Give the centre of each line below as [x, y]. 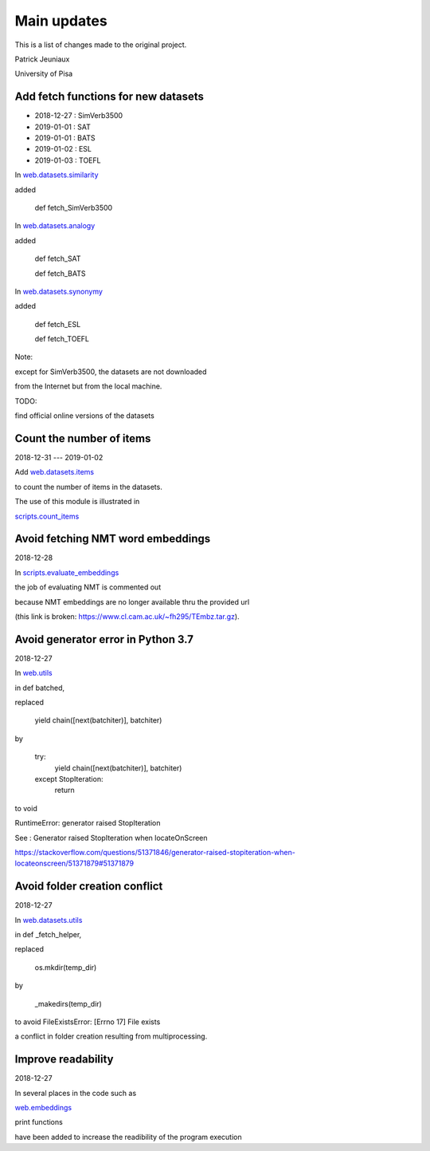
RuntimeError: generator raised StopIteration [88, 823]
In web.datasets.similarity [57, 175]
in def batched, [40, 688]
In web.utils [33, 673]
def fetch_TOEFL [62, 339]
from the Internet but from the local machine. [88, 386]
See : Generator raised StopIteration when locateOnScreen [111, 838]
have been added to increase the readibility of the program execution [128, 1137]
